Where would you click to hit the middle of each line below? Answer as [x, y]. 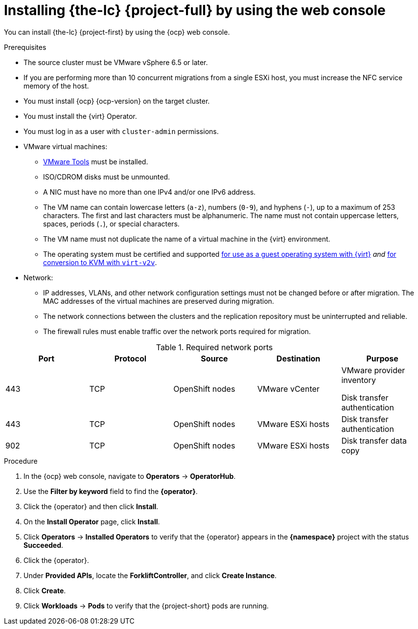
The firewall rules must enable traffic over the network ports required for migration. [177, 331]
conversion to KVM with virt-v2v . [100, 262]
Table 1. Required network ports [214, 347]
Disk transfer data [374, 440]
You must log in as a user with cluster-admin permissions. [121, 131]
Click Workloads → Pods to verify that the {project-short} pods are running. [146, 606]
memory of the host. [56, 86]
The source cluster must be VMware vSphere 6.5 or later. [116, 62]
